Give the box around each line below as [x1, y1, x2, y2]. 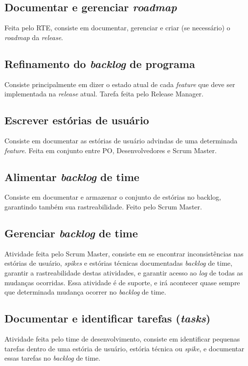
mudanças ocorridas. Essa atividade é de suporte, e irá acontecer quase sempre [4, 277, 240, 287]
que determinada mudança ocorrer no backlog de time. [4, 287, 166, 297]
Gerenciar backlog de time [4, 225, 138, 240]
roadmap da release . [4, 32, 63, 42]
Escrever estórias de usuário [4, 113, 149, 128]
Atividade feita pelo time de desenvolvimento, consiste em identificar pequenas [4, 333, 240, 343]
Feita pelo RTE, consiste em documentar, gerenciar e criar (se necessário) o [4, 23, 230, 33]
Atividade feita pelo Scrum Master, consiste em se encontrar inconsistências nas [4, 248, 244, 258]
